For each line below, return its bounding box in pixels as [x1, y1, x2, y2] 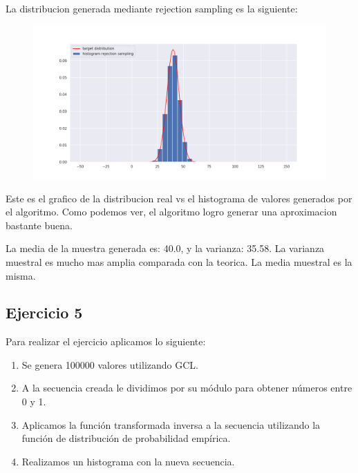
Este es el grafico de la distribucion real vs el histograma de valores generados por [6, 191, 352, 205]
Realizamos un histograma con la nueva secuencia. [21, 454, 235, 468]
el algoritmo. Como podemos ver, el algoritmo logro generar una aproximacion [6, 204, 337, 219]
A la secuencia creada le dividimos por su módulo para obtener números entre [21, 380, 352, 395]
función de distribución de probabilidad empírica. [21, 431, 231, 445]
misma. [6, 268, 36, 282]
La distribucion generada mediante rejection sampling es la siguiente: [6, 1, 298, 15]
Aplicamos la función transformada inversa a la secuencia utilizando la [21, 417, 321, 432]
